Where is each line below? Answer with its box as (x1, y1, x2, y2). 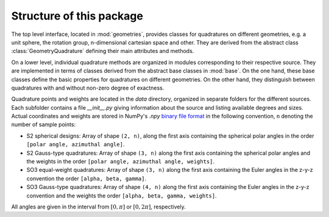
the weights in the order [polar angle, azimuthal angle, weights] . (26, 158, 215, 165)
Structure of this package (11, 9, 143, 23)
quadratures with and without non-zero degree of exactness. (11, 84, 164, 91)
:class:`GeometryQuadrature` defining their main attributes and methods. (11, 48, 194, 55)
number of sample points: (11, 121, 76, 128)
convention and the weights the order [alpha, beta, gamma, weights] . (26, 192, 217, 199)
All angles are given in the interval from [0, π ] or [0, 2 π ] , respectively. (11, 203, 186, 210)
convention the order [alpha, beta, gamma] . (26, 174, 147, 182)
